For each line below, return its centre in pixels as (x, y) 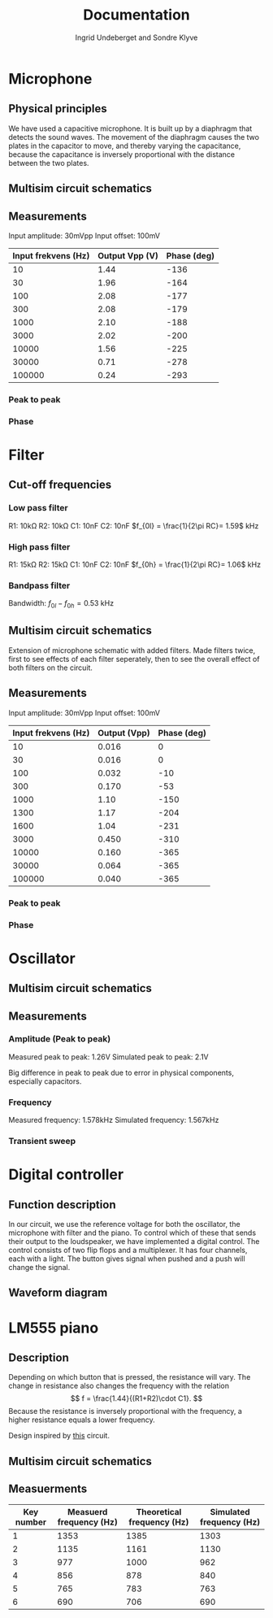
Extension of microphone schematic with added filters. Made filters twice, (132, 650)
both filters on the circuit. (51, 668)
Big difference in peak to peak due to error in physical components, (121, 1072)
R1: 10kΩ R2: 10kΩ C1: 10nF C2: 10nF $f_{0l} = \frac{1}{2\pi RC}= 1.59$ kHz (134, 525)
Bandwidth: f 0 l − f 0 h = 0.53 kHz (61, 605)
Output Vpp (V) (128, 255)
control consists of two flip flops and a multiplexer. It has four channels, (128, 1250)
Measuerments (48, 1489)
